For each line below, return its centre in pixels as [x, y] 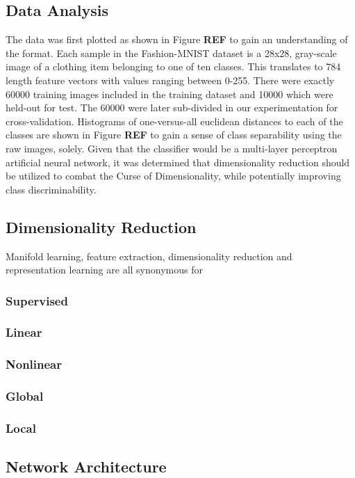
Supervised [37, 300]
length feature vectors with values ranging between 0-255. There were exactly [170, 80]
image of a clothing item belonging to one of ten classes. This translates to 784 [173, 66]
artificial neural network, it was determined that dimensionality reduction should [178, 162]
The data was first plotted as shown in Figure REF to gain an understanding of [177, 39]
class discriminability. [51, 189]
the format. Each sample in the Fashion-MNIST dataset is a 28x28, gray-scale [171, 53]
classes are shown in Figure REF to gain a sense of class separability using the [174, 135]
